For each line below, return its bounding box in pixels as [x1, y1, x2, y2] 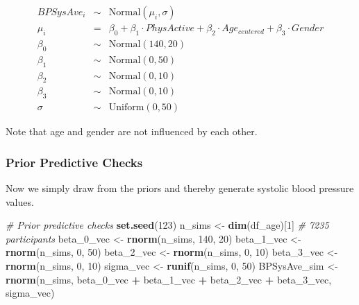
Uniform [108, 103, 144, 113]
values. [6, 194, 34, 209]
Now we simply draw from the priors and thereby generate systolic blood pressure [6, 181, 354, 195]
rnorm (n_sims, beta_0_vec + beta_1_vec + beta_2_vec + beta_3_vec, [6, 272, 332, 286]
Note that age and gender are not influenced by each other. [6, 124, 258, 139]
